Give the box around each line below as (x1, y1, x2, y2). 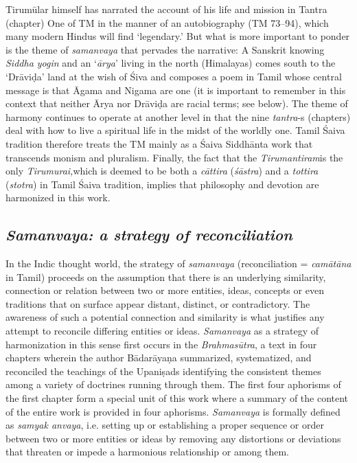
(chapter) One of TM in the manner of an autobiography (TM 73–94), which (5, 15, 329, 30)
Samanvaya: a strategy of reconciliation (5, 224, 292, 245)
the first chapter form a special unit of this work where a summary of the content (5, 391, 349, 405)
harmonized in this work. (5, 190, 111, 205)
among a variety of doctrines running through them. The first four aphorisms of (5, 377, 341, 392)
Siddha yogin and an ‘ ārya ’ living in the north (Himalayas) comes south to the (5, 56, 336, 70)
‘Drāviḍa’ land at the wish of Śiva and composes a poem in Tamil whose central (5, 69, 342, 83)
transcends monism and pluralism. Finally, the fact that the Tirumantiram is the (5, 150, 343, 164)
